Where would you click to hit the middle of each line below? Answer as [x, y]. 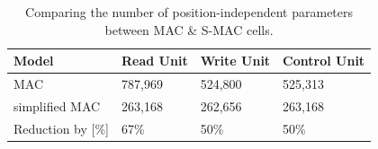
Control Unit [324, 61]
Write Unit [235, 61]
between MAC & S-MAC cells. [189, 29]
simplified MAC [57, 105]
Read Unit [154, 61]
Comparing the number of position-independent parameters [189, 12]
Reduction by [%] [61, 128]
